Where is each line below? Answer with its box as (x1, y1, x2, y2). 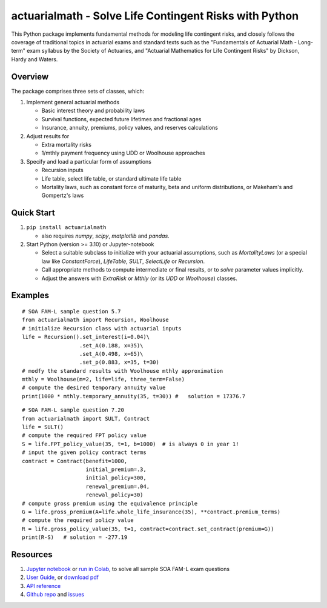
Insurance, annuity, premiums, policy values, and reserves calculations (41, 124, 218, 132)
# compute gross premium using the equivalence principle (22, 500, 198, 507)
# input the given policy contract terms (22, 449, 147, 456)
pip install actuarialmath (26, 224, 107, 231)
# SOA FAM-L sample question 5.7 (22, 308, 121, 315)
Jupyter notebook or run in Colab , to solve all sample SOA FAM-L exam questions (26, 566, 230, 573)
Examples (11, 290, 50, 301)
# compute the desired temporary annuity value (22, 384, 166, 391)
